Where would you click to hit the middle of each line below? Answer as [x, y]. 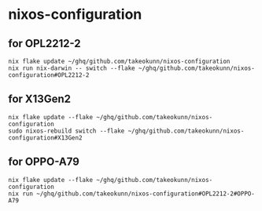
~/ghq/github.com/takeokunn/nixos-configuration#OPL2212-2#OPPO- [146, 194]
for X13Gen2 [39, 99]
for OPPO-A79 [44, 162]
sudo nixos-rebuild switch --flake [66, 131]
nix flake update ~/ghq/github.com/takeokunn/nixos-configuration [119, 61]
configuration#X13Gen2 [45, 138]
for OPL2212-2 [44, 44]
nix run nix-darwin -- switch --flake [72, 68]
